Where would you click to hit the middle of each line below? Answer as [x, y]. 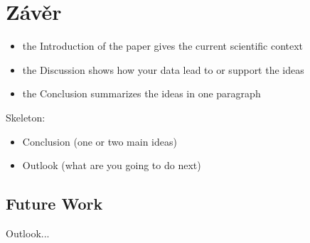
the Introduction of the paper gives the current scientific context [163, 46]
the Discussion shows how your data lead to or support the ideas [163, 69]
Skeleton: [26, 117]
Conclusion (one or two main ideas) [100, 141]
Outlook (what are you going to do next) [112, 165]
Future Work [54, 204]
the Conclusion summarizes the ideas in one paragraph [141, 93]
